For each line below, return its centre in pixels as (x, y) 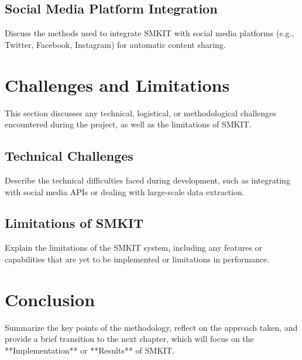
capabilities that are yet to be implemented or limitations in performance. (137, 259)
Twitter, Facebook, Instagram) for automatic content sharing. (115, 44)
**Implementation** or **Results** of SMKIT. (90, 350)
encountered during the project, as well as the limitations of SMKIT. (128, 124)
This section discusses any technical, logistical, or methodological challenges (140, 112)
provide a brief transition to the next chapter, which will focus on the (129, 339)
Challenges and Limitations (117, 84)
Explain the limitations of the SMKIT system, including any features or (134, 247)
